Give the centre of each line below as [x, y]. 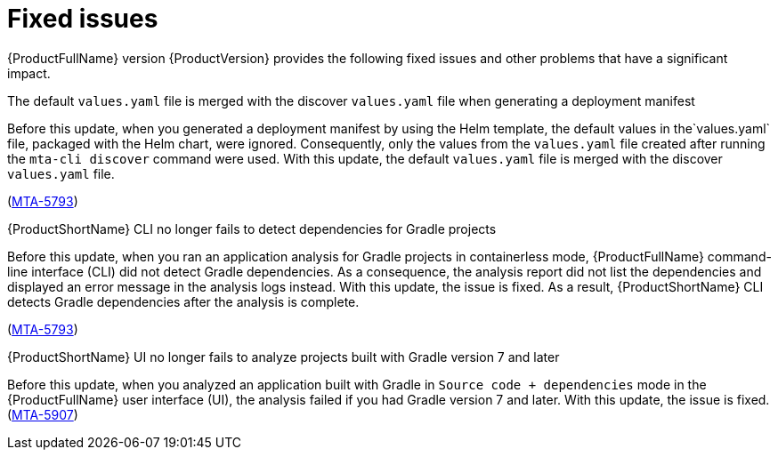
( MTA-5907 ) [43, 414]
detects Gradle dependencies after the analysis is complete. [183, 301]
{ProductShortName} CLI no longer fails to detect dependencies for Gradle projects [252, 228]
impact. [29, 73]
